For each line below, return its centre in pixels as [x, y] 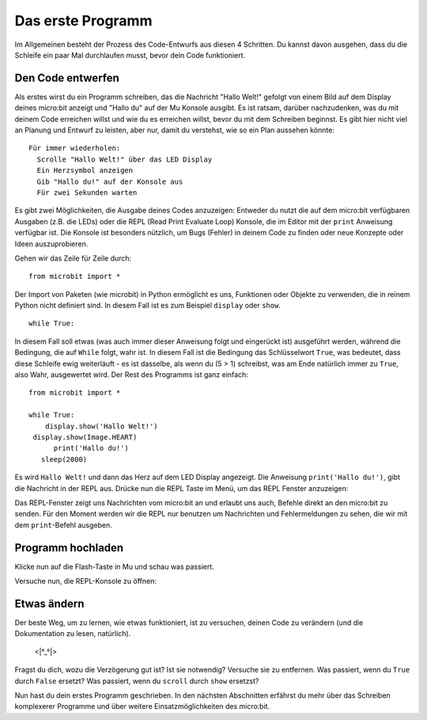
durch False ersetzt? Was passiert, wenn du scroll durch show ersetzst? [137, 680]
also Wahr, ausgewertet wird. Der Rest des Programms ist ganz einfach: [131, 375]
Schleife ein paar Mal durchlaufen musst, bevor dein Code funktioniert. [130, 55]
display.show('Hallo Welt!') [101, 426]
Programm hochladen [69, 548]
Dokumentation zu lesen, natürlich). [73, 634]
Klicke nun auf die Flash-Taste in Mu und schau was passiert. [115, 566]
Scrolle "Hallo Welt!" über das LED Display [125, 159]
